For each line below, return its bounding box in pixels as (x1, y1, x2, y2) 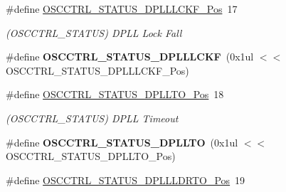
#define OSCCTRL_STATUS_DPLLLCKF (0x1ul (6, 49, 254, 64)
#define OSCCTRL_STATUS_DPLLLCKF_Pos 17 (6, 1, 238, 16)
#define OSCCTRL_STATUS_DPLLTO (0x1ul (6, 134, 238, 149)
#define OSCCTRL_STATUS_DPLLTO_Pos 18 (6, 87, 224, 102)
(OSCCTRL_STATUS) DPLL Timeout (6, 110, 179, 125)
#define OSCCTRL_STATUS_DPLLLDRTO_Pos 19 (6, 172, 245, 187)
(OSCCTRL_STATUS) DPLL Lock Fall (6, 25, 182, 40)
